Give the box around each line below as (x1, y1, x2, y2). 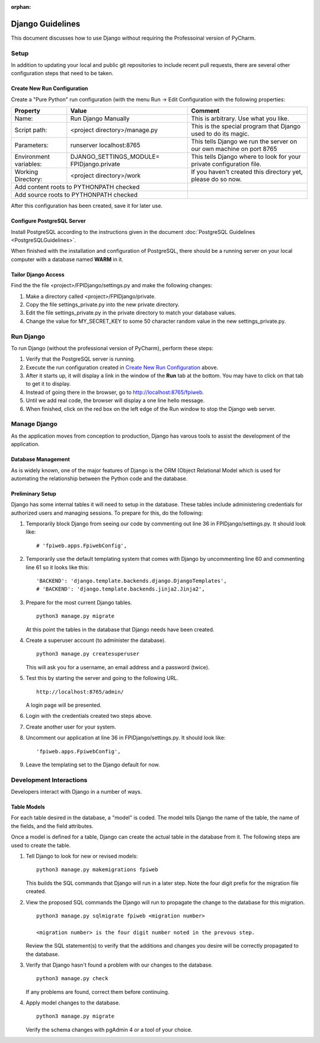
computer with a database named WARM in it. (11, 255, 124, 263)
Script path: (14, 126, 47, 134)
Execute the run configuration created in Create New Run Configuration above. (25, 364, 219, 371)
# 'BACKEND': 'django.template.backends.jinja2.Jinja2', (36, 586, 206, 592)
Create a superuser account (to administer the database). (25, 637, 166, 644)
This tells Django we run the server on (191, 137, 297, 146)
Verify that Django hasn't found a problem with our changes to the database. (25, 961, 213, 968)
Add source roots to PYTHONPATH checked (14, 191, 138, 199)
